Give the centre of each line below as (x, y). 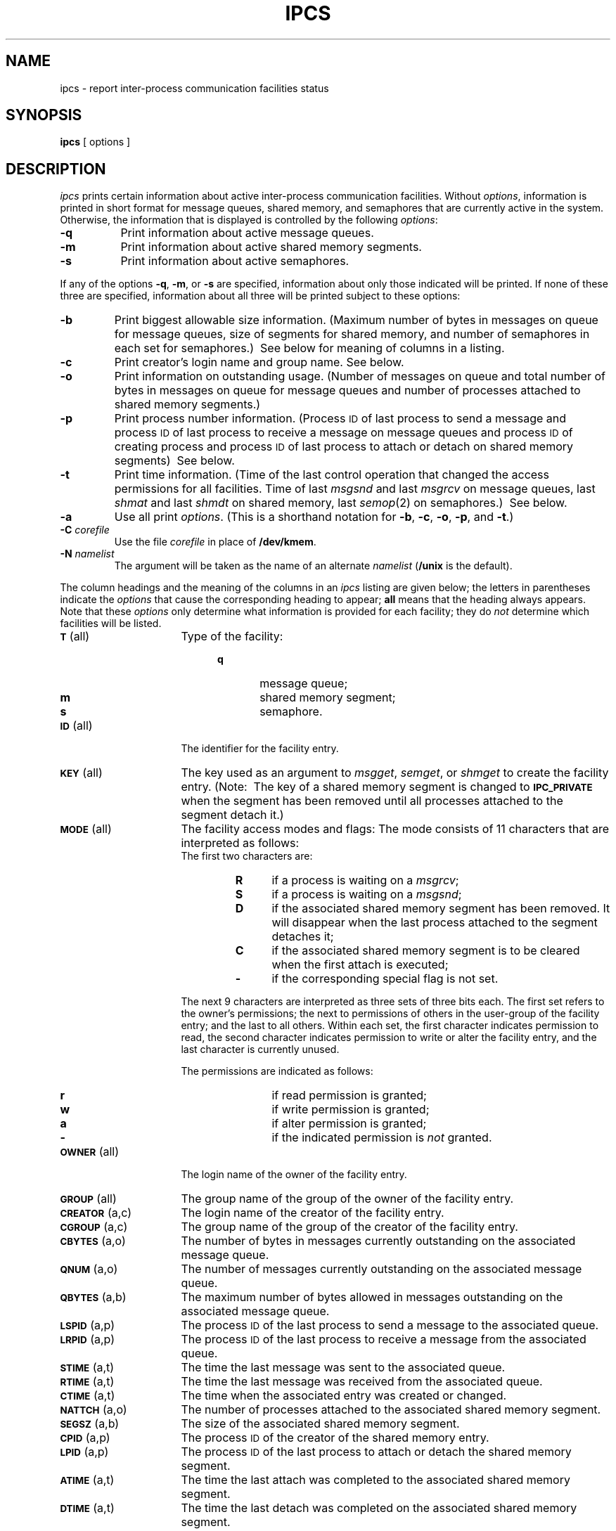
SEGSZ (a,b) (90, 1424)
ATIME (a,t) (87, 1480)
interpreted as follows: (240, 843)
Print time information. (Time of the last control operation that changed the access (332, 475)
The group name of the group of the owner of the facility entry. (347, 1199)
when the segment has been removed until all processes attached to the (372, 801)
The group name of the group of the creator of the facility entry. (349, 1227)
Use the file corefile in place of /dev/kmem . (215, 542)
